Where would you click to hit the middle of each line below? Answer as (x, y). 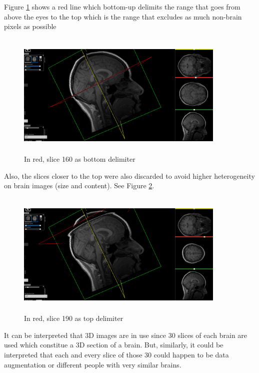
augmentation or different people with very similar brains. (93, 364)
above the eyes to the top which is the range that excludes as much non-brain (123, 16)
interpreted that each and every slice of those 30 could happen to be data (116, 355)
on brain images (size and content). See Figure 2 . (79, 185)
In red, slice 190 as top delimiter (74, 318)
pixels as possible (30, 26)
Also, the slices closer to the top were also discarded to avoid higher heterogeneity (129, 175)
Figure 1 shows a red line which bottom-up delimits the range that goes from (122, 7)
